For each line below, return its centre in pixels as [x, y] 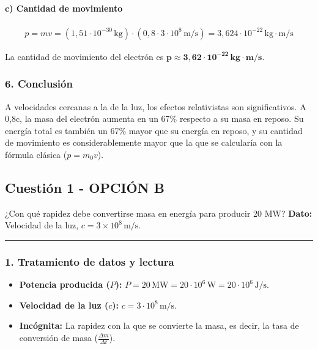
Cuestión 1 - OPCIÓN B [85, 187]
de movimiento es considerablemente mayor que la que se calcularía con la [144, 142]
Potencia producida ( [65, 284]
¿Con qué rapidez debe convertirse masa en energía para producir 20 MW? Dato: [159, 213]
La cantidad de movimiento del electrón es [84, 56]
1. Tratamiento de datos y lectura [90, 261]
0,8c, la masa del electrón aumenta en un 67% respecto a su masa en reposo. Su [154, 118]
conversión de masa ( [58, 337]
